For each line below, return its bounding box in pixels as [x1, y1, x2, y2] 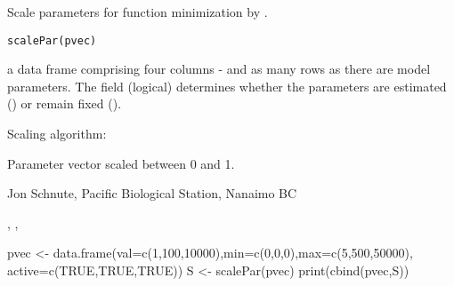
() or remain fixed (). [7, 94, 122, 113]
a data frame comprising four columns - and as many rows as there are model [7, 60, 431, 78]
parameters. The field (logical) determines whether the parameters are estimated [7, 76, 447, 95]
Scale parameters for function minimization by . [7, 3, 268, 20]
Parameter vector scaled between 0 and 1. [7, 154, 235, 172]
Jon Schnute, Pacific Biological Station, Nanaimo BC [7, 184, 297, 203]
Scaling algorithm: [7, 124, 107, 143]
